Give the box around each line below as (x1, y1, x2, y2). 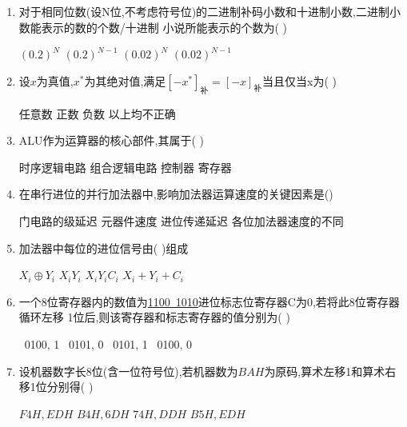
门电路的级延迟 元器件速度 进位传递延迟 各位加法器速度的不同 (18, 212, 344, 229)
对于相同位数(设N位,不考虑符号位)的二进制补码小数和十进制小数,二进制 (18, 3, 389, 19)
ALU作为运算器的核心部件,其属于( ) (18, 132, 204, 149)
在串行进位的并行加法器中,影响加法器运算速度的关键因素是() (18, 186, 333, 202)
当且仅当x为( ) (261, 72, 337, 89)
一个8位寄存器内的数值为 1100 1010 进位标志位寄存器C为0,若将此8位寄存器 (18, 293, 400, 309)
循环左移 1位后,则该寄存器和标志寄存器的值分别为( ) (18, 309, 290, 325)
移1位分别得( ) (18, 378, 94, 395)
